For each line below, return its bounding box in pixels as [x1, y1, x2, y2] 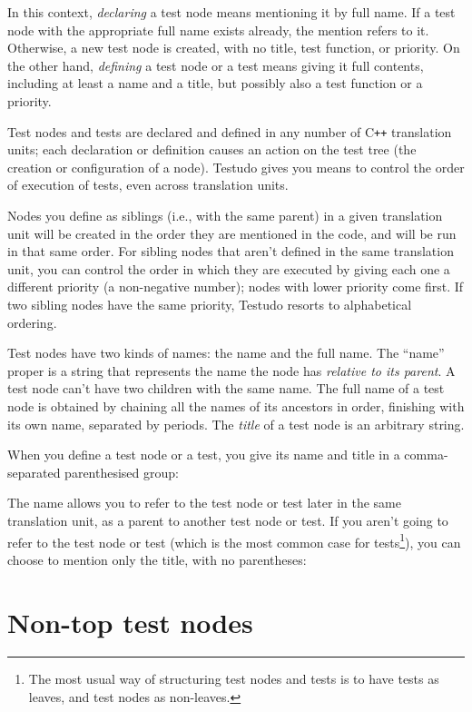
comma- [404, 445, 448, 464]
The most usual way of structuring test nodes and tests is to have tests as [28, 669, 439, 688]
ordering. [7, 312, 57, 331]
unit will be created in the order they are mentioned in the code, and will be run [7, 223, 457, 242]
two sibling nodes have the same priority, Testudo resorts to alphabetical [7, 294, 412, 313]
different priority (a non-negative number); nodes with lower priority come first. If [7, 277, 464, 296]
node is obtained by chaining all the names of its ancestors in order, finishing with [7, 396, 465, 415]
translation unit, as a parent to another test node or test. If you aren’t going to [7, 510, 448, 529]
